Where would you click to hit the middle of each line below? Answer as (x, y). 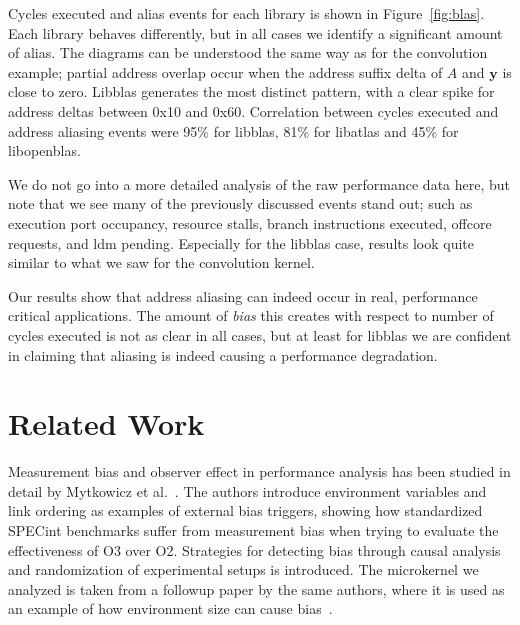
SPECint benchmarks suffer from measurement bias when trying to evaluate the (253, 530)
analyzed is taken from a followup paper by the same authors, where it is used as (256, 588)
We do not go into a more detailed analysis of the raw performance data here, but (259, 183)
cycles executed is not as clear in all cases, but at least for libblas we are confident (260, 334)
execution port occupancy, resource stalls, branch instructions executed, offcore (250, 222)
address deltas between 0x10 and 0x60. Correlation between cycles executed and (253, 110)
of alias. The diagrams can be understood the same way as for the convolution (248, 52)
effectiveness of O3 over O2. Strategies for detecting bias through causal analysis (254, 549)
